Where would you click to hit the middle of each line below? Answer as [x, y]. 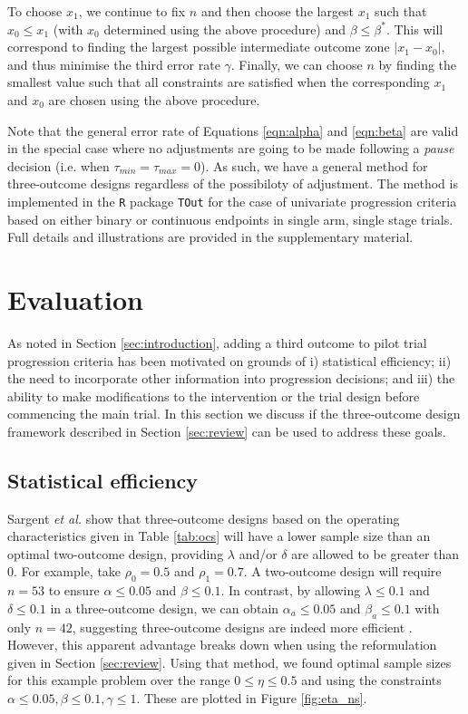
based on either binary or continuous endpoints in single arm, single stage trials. [230, 219]
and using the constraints [371, 680]
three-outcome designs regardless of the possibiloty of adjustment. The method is [233, 183]
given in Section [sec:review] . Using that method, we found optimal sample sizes [229, 662]
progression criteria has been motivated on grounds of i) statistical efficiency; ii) [229, 360]
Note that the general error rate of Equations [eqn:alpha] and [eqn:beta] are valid [233, 130]
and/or [258, 553]
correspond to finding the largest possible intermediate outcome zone [199, 47]
